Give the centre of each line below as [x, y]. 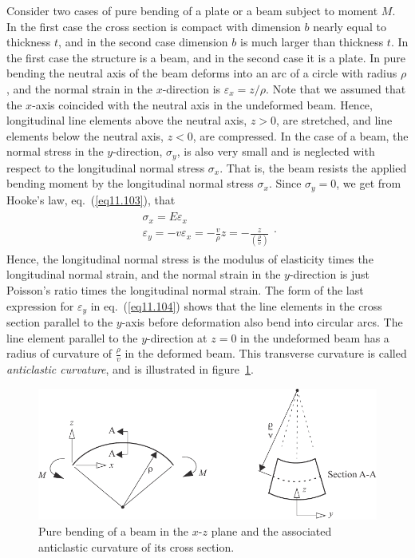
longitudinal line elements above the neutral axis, [127, 120]
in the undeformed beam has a [315, 337]
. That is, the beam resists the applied [313, 167]
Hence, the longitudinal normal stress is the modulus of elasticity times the [190, 258]
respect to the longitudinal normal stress [106, 167]
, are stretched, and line [334, 120]
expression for [40, 305]
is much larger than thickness [312, 42]
